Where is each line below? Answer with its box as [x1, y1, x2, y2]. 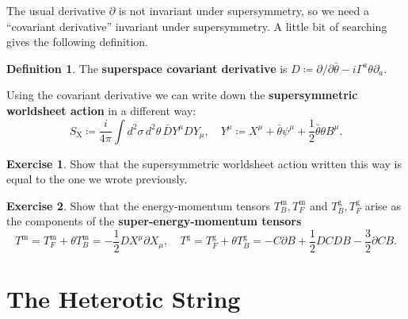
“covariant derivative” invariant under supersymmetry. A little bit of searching [6, 17, 387, 34]
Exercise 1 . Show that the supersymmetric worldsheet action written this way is [6, 155, 402, 171]
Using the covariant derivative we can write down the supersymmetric [6, 86, 358, 103]
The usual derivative [6, 2, 105, 18]
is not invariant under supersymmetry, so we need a [118, 2, 369, 18]
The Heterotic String [6, 282, 241, 315]
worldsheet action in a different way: [6, 102, 196, 118]
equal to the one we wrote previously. [6, 171, 188, 187]
